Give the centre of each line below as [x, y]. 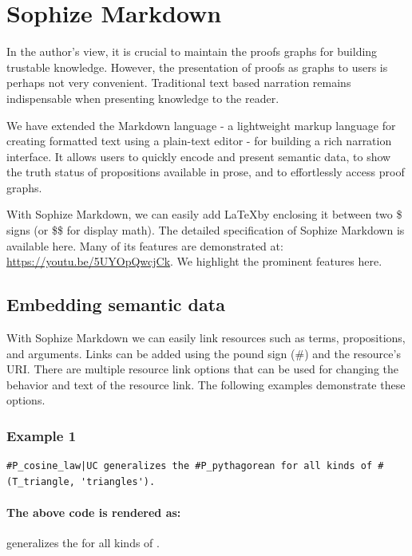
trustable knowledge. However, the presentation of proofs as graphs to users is [197, 67]
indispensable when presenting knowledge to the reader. [143, 98]
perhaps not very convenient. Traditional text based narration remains [179, 83]
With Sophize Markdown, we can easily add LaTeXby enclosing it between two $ [204, 214]
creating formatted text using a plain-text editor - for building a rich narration [199, 141]
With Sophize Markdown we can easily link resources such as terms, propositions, [206, 338]
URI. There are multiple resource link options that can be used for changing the [203, 369]
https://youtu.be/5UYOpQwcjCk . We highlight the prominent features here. [194, 261]
